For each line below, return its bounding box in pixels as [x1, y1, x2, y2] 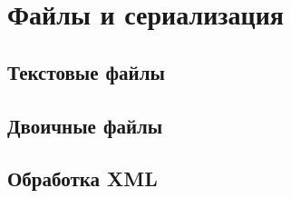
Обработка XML [7, 164, 158, 193]
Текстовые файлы [7, 57, 165, 85]
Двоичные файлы [7, 111, 163, 139]
